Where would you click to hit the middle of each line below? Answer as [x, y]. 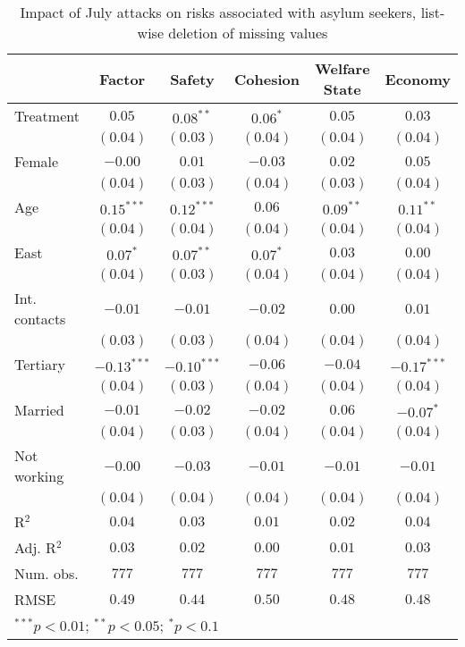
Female [37, 161]
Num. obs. [46, 573]
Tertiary [40, 364]
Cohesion [267, 79]
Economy [418, 79]
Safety [192, 79]
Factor [123, 79]
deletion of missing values [248, 33]
